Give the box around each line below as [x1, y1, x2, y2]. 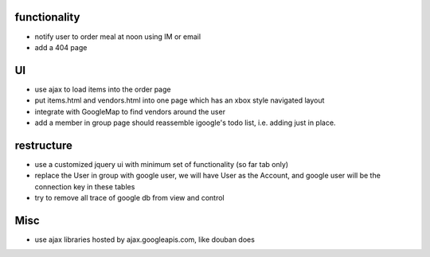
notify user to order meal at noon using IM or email [34, 32, 201, 41]
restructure [14, 138, 73, 152]
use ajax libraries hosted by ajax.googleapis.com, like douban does [34, 235, 255, 244]
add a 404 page [34, 42, 88, 52]
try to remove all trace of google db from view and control [34, 193, 225, 203]
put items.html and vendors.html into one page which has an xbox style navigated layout [34, 95, 325, 105]
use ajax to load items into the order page [34, 84, 171, 94]
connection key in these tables [34, 181, 135, 191]
